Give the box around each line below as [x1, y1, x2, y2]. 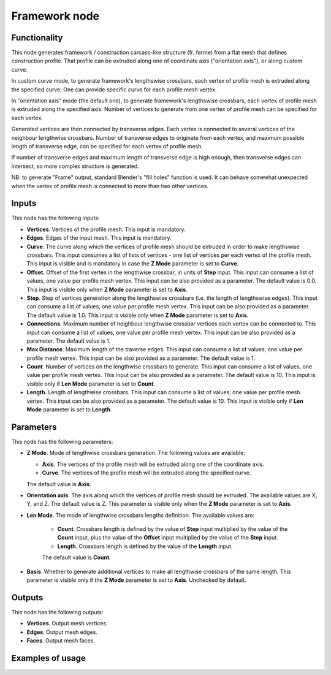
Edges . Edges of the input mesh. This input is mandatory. [26, 234, 172, 242]
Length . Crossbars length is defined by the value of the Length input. [57, 543, 233, 550]
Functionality [11, 32, 63, 43]
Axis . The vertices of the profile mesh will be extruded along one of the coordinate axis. [42, 460, 264, 468]
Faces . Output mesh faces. [26, 637, 95, 644]
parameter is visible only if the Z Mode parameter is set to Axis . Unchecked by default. [26, 576, 246, 584]
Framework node [11, 9, 100, 23]
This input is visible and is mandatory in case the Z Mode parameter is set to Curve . [26, 260, 239, 267]
